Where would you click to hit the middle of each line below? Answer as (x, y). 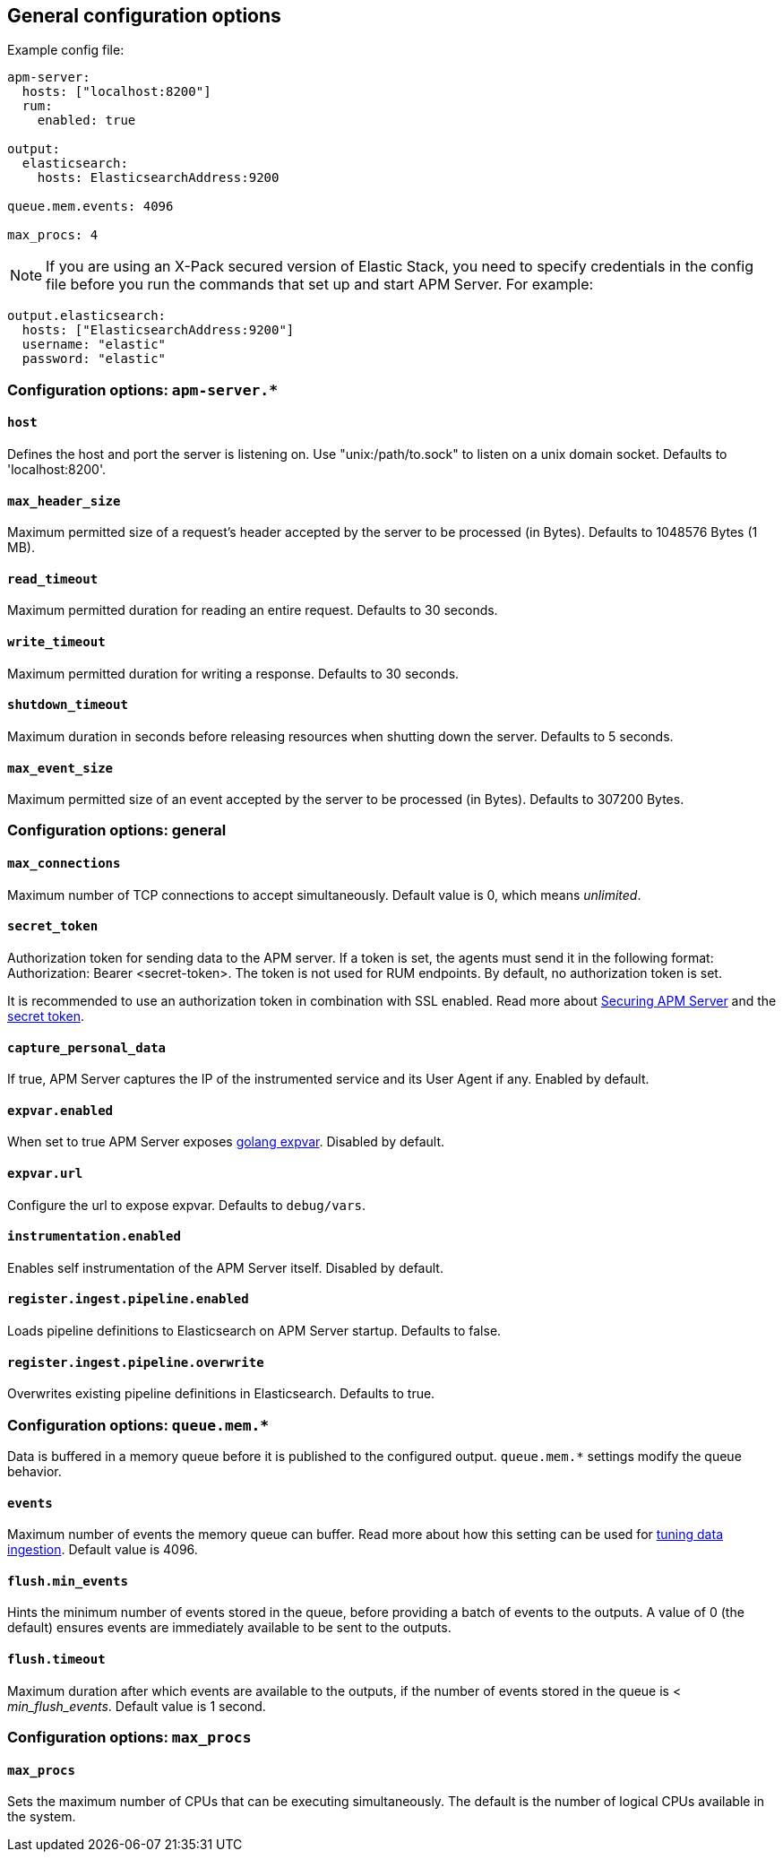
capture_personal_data (87, 1047)
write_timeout (56, 642)
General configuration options (144, 16)
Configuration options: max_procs (129, 1738)
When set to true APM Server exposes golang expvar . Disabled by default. (226, 1142)
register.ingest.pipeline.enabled (128, 1299)
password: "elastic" (94, 359)
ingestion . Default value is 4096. (103, 1550)
